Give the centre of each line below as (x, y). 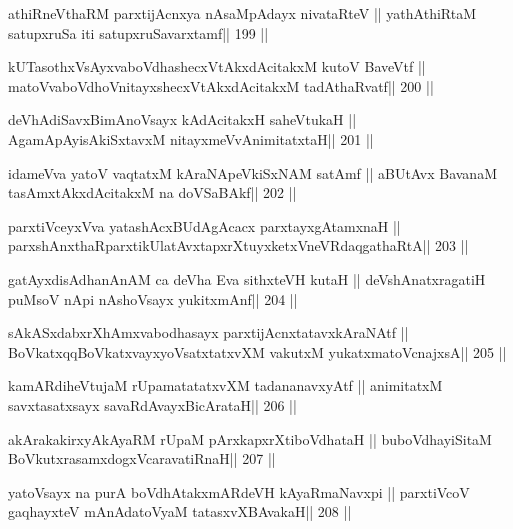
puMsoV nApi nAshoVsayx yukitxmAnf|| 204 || (153, 298)
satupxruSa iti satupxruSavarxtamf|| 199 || (138, 32)
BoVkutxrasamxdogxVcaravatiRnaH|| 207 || (142, 458)
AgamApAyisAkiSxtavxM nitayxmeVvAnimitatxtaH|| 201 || (191, 138)
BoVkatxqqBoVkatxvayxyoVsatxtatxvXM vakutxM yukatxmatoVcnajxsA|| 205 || (257, 351)
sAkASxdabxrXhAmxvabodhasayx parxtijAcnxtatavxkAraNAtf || (208, 332)
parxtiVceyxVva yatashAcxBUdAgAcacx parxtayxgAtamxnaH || (204, 225)
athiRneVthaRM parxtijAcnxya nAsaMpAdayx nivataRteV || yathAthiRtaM (242, 13)
